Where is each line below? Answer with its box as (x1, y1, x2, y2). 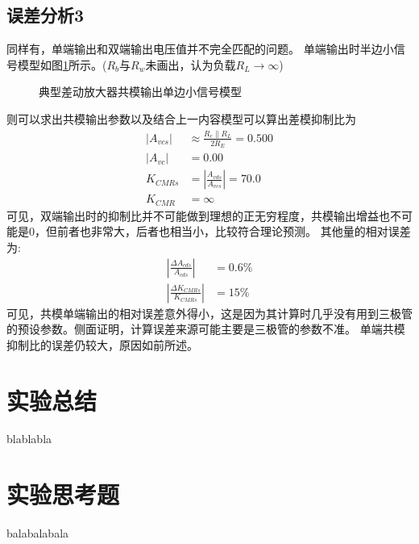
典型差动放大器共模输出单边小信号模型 (39, 83, 242, 100)
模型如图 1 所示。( (17, 56, 107, 73)
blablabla (6, 430, 52, 447)
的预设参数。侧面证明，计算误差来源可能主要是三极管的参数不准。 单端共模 (6, 320, 405, 337)
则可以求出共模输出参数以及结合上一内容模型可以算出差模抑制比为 (6, 110, 356, 127)
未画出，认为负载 (145, 56, 236, 73)
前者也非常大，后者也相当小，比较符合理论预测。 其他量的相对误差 (56, 223, 411, 240)
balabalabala (6, 525, 69, 542)
